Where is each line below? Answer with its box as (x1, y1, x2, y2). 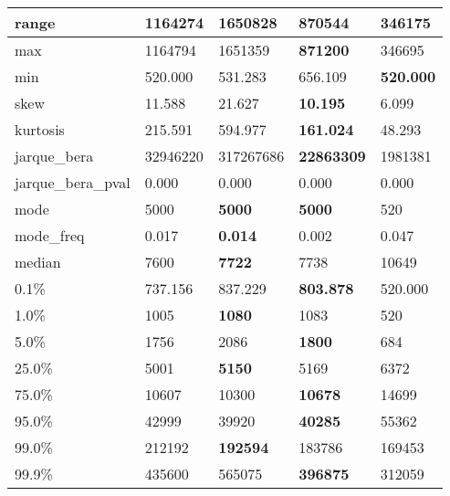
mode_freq (15, 225, 85, 246)
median (15, 251, 61, 272)
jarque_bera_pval (15, 172, 131, 193)
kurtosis (15, 119, 65, 140)
